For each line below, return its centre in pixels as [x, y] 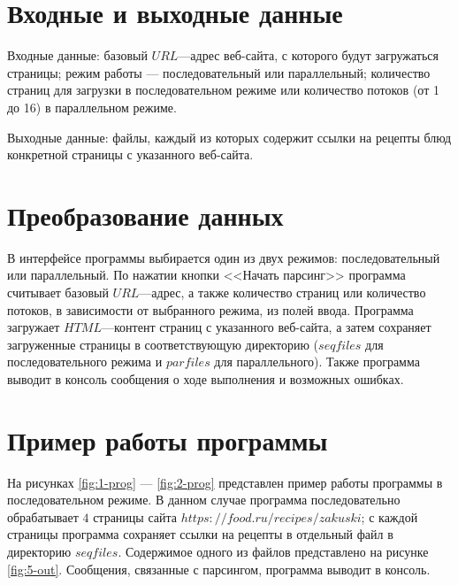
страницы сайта [135, 516]
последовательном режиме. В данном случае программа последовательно [204, 500]
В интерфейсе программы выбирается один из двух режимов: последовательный [224, 257]
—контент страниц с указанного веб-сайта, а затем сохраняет [266, 327]
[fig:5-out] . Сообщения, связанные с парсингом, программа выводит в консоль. [219, 569]
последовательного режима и [85, 362]
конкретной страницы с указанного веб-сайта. [130, 154]
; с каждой [389, 516]
